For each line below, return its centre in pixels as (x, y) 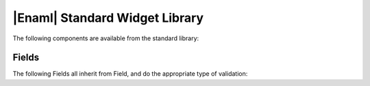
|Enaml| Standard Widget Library (108, 18)
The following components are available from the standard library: (106, 38)
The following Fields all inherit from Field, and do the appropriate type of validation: (130, 74)
